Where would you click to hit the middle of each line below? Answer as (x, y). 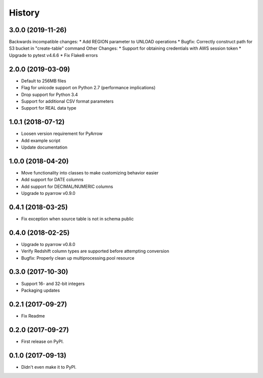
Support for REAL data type (49, 108)
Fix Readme (33, 316)
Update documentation (44, 147)
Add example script (41, 140)
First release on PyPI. (43, 341)
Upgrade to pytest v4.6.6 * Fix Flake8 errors (54, 55)
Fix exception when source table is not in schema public (77, 219)
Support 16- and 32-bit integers (53, 283)
